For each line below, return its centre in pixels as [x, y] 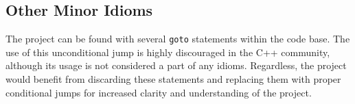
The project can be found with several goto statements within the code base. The [178, 39]
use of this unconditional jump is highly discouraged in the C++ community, [168, 52]
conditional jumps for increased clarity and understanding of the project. [159, 92]
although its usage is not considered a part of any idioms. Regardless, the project [176, 65]
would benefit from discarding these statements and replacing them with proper [173, 79]
